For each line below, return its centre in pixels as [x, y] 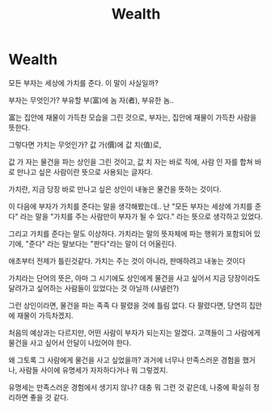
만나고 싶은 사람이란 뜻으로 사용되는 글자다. [85, 171]
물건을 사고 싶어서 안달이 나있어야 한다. [70, 342]
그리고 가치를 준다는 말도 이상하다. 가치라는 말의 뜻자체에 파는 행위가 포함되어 [130, 233]
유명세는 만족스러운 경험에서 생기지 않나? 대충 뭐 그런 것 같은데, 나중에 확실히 [130, 387]
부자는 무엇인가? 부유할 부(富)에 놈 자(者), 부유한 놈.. [91, 100]
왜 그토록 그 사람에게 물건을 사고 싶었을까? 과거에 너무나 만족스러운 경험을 [125, 360]
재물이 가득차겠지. [45, 315]
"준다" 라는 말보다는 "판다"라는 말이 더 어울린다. [101, 243]
